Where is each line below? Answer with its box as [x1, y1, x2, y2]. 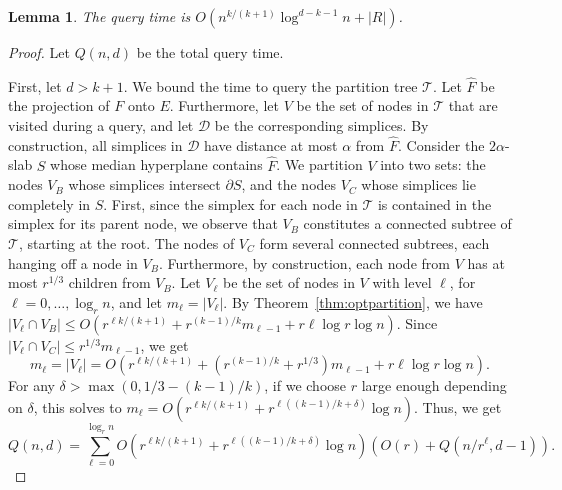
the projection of [8, 95, 110, 116]
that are [448, 95, 498, 116]
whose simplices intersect [68, 174, 221, 195]
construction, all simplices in [8, 134, 183, 155]
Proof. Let [8, 42, 70, 62]
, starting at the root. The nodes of [18, 233, 235, 253]
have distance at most [204, 134, 338, 155]
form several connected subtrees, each [259, 233, 490, 253]
